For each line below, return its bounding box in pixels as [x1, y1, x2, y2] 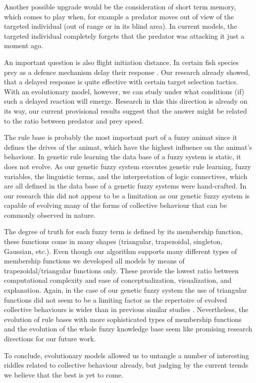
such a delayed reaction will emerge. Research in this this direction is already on [4, 96, 248, 106]
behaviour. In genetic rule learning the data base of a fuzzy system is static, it [4, 151, 241, 162]
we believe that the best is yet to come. [4, 369, 123, 380]
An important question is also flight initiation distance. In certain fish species [4, 57, 239, 67]
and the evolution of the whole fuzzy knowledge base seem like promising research [4, 323, 253, 334]
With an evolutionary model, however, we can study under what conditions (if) [4, 86, 245, 96]
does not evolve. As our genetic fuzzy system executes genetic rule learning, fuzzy [4, 161, 251, 171]
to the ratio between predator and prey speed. [4, 115, 144, 126]
